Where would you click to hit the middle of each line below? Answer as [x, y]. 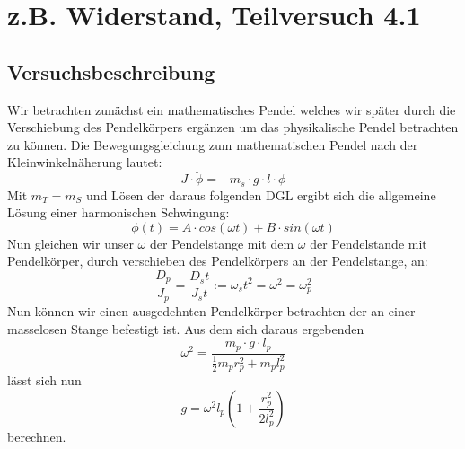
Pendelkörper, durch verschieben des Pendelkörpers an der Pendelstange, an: [218, 261]
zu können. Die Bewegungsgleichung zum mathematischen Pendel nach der [213, 144]
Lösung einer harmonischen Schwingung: [118, 212]
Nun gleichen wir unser [70, 243]
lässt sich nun [44, 380]
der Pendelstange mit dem [222, 243]
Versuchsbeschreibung [111, 71]
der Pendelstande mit [368, 243]
